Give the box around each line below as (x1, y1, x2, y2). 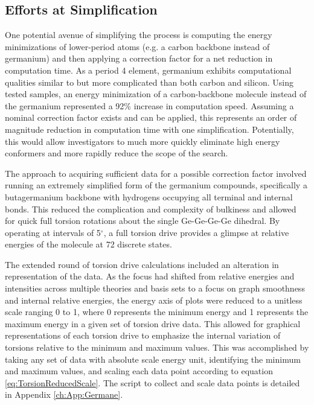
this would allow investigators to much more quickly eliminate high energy (5, 135, 280, 147)
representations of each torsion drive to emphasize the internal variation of (5, 329, 281, 342)
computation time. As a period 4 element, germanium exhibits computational (5, 63, 292, 76)
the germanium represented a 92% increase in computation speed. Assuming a (5, 99, 294, 112)
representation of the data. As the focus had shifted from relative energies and (5, 270, 295, 282)
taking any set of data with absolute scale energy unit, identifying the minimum (5, 352, 301, 365)
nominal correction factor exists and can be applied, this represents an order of (5, 111, 297, 124)
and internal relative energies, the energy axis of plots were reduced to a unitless (5, 293, 303, 306)
